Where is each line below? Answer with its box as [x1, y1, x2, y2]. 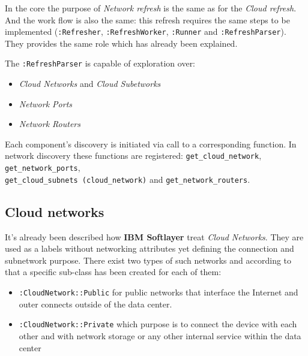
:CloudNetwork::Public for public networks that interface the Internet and [19, 286, 298, 298]
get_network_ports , [5, 161, 80, 174]
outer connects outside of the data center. [19, 297, 172, 310]
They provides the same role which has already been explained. [5, 37, 238, 49]
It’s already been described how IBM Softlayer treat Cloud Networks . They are [5, 230, 304, 243]
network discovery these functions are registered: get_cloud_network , [5, 149, 262, 162]
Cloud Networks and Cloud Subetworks [19, 77, 161, 90]
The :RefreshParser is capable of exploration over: [5, 57, 196, 70]
